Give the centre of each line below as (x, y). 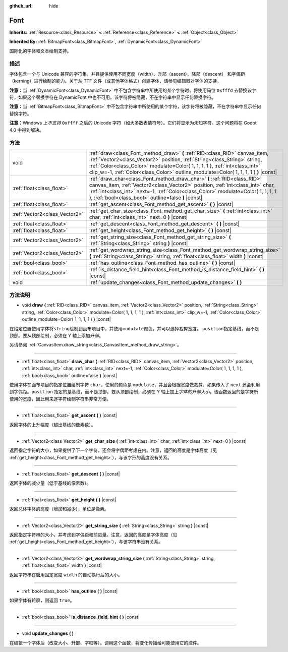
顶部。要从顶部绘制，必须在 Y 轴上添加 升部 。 (56, 336)
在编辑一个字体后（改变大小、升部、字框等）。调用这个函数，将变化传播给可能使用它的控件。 (105, 642)
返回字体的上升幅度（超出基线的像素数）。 (52, 425)
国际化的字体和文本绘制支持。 (40, 51)
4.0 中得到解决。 (27, 130)
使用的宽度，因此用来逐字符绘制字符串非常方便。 (60, 399)
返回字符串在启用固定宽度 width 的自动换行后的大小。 (66, 574)
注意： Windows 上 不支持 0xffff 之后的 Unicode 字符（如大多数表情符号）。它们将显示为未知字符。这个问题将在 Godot (133, 123)
